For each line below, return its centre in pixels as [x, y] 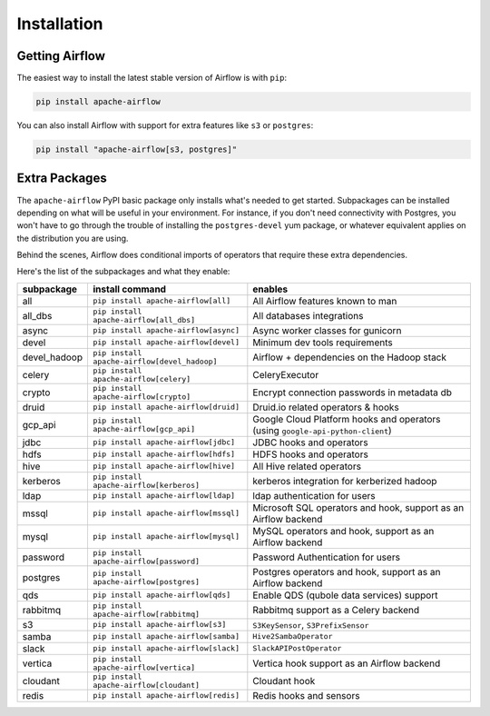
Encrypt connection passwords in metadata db [353, 393]
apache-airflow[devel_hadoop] [155, 361]
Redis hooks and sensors [306, 695]
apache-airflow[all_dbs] [143, 319]
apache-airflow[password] [146, 561]
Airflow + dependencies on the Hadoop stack [350, 357]
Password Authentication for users [327, 557]
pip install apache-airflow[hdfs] [164, 454]
